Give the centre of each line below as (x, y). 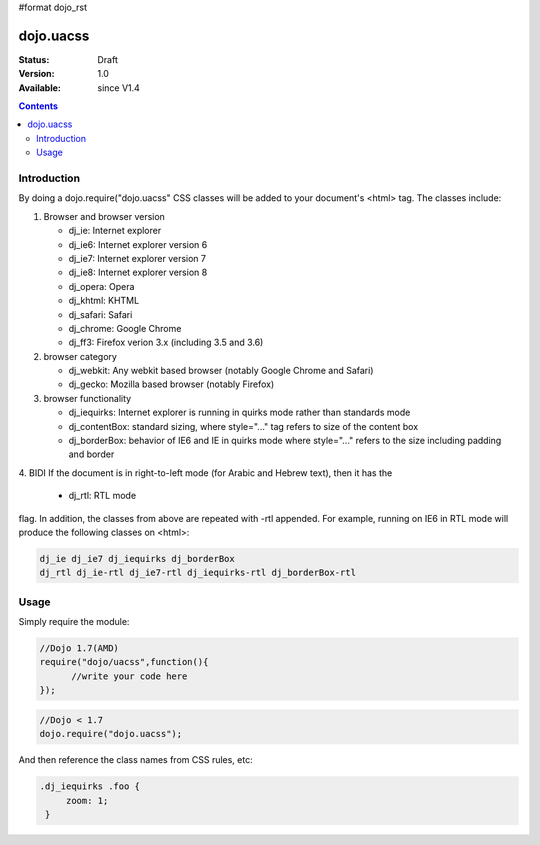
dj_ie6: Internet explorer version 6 (138, 244)
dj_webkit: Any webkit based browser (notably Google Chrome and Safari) (221, 371)
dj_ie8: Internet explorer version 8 (138, 272)
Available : (40, 87)
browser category (80, 356)
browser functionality (87, 398)
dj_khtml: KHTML (104, 301)
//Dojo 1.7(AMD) (79, 648)
